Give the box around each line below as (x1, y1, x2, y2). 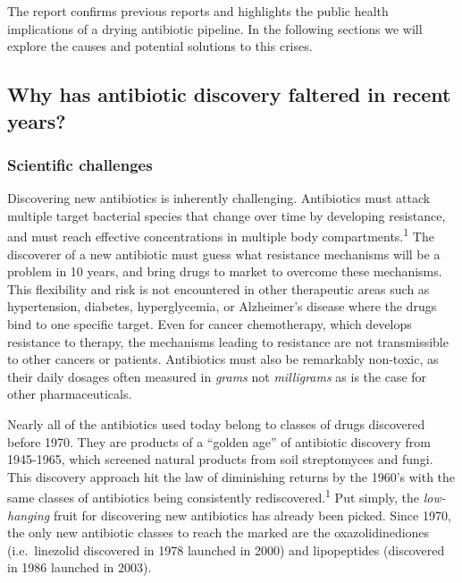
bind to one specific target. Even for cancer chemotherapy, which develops (7, 314, 412, 333)
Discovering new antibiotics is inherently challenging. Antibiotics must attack (7, 189, 431, 207)
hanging (7, 505, 50, 524)
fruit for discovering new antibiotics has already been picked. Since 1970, (53, 505, 451, 524)
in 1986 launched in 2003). (7, 558, 152, 577)
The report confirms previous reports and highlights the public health (7, 2, 389, 20)
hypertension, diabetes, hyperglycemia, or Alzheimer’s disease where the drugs (7, 297, 437, 316)
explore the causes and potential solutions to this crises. (7, 37, 313, 55)
